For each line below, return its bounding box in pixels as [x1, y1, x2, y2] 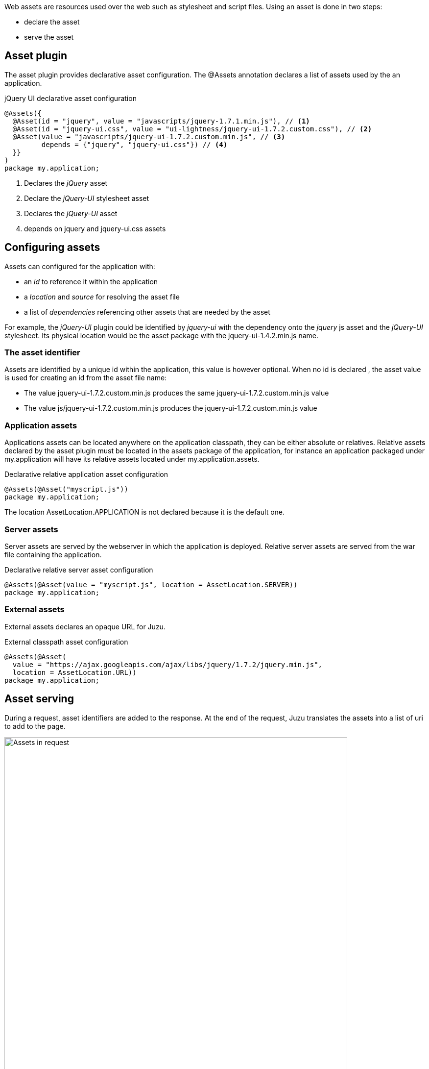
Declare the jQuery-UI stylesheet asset [24, 194, 149, 202]
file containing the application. [4, 550, 102, 559]
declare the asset [24, 18, 80, 26]
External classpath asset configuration [4, 637, 128, 646]
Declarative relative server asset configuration [4, 565, 153, 574]
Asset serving [4, 693, 74, 705]
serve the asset [24, 33, 74, 41]
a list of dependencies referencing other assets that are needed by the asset [24, 307, 270, 316]
